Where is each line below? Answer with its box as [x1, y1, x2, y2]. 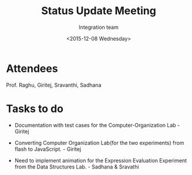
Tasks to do [6, 102, 63, 115]
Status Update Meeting [41, 4, 157, 18]
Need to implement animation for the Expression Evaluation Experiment [14, 157, 187, 164]
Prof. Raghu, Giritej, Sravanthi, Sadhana [6, 81, 102, 88]
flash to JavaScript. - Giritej [14, 146, 81, 153]
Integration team [79, 24, 119, 31]
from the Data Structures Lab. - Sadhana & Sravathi [14, 163, 139, 170]
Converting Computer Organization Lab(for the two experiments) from [14, 139, 184, 146]
